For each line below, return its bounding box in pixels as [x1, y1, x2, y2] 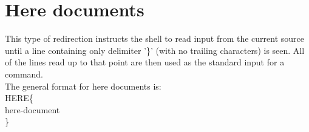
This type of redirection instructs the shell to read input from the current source [5, 32, 305, 45]
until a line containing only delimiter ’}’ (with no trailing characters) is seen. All [5, 44, 305, 56]
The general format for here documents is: [5, 79, 161, 92]
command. [5, 67, 43, 80]
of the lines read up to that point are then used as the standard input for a [5, 56, 285, 68]
